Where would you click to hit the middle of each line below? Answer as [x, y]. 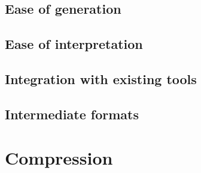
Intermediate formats [72, 114]
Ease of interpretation [74, 44]
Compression [59, 158]
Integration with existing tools [101, 78]
